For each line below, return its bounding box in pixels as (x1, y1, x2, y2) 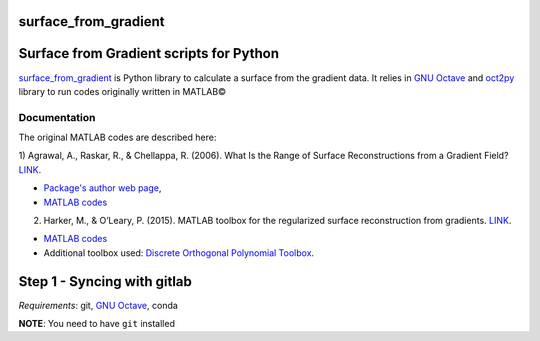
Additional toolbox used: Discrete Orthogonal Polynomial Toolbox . (43, 246, 315, 259)
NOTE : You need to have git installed (18, 318, 175, 330)
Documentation (18, 110, 96, 124)
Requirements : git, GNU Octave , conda (18, 299, 179, 311)
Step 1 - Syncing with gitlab (18, 273, 192, 290)
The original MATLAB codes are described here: (18, 131, 217, 144)
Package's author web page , (43, 182, 162, 194)
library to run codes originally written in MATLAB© (18, 85, 227, 97)
